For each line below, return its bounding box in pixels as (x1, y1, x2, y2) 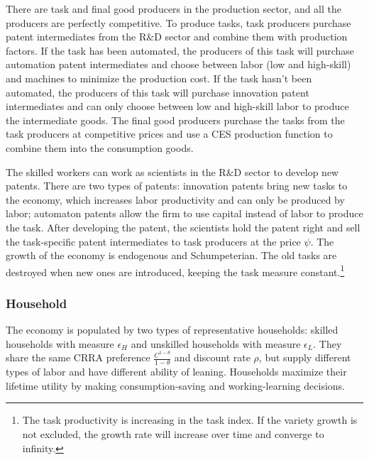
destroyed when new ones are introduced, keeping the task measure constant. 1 (6, 262, 345, 279)
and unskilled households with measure (131, 336, 301, 351)
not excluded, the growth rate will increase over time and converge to (22, 427, 324, 442)
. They (313, 336, 342, 351)
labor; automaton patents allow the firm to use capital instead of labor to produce (6, 206, 363, 221)
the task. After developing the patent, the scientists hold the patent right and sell (6, 219, 360, 234)
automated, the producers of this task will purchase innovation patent (6, 84, 309, 99)
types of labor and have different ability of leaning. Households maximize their (6, 364, 347, 379)
